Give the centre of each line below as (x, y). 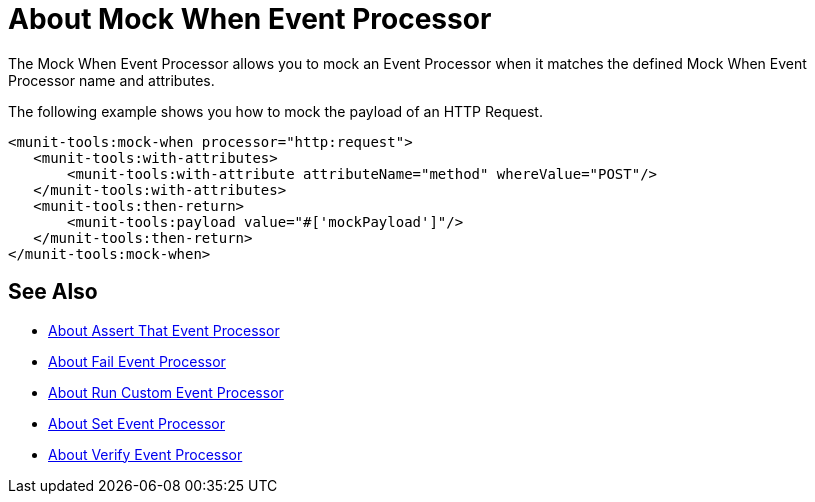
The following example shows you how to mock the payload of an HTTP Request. (275, 111)
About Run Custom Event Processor (166, 392)
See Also (53, 292)
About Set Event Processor (137, 423)
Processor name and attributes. (111, 80)
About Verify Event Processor (145, 454)
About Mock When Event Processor (250, 19)
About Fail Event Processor (137, 361)
